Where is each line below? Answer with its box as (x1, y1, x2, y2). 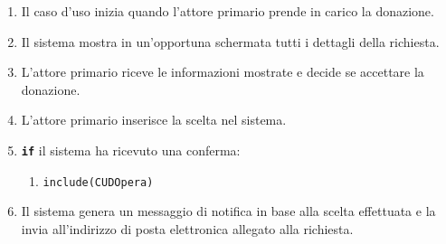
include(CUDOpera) (43, 175, 154, 189)
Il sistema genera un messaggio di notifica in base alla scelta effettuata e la (21, 202, 436, 221)
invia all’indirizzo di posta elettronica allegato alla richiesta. (21, 219, 354, 238)
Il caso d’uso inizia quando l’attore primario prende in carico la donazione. (21, 2, 434, 20)
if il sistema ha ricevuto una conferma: (21, 140, 241, 159)
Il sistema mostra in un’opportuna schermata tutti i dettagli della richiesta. (21, 32, 440, 51)
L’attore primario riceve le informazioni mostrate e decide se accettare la (21, 62, 424, 81)
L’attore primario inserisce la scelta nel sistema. (21, 110, 287, 129)
